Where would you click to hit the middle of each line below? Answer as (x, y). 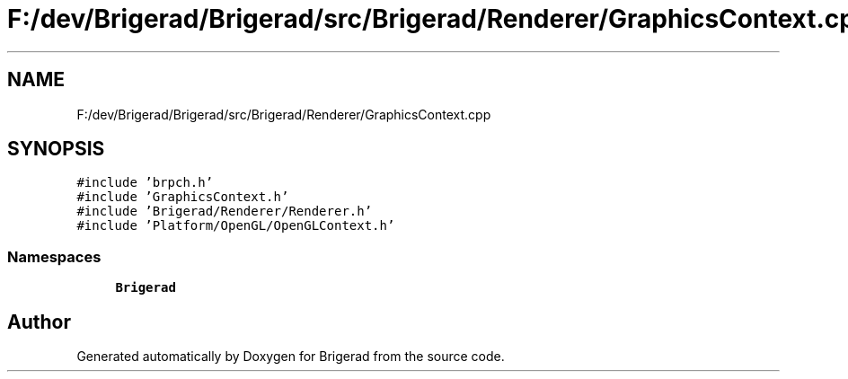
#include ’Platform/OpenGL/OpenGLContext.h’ (236, 226)
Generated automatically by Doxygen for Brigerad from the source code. (291, 357)
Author (39, 322)
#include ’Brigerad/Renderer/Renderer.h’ (225, 212)
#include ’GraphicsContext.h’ (183, 197)
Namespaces (54, 256)
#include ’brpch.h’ (145, 183)
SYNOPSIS (56, 149)
